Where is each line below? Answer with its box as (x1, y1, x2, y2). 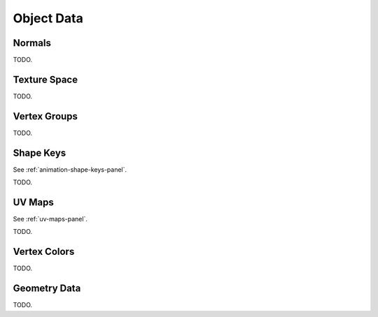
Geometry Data (13, 283, 81, 295)
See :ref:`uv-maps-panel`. (13, 215, 87, 223)
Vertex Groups (13, 110, 78, 122)
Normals (13, 37, 52, 49)
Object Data (13, 10, 83, 26)
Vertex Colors (13, 246, 75, 258)
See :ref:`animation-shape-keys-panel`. (13, 165, 127, 174)
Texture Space (13, 73, 78, 85)
